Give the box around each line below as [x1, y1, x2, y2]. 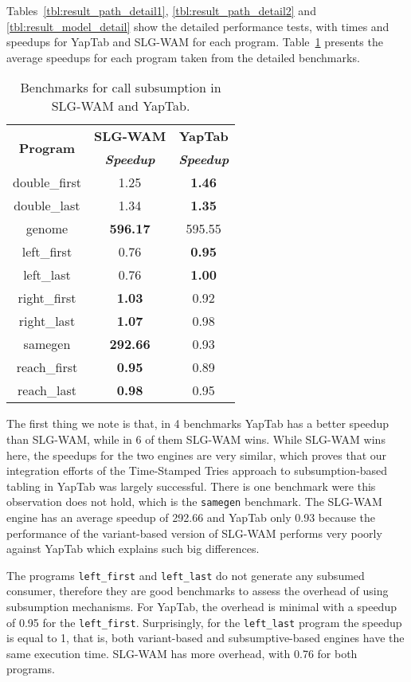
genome [25, 219, 68, 238]
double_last [14, 196, 80, 215]
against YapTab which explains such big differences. [6, 540, 260, 557]
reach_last [18, 381, 76, 400]
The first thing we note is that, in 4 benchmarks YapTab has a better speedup [6, 415, 389, 432]
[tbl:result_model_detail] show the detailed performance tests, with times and [6, 18, 389, 34]
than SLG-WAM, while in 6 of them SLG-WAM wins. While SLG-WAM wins [6, 430, 386, 447]
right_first [18, 288, 76, 308]
